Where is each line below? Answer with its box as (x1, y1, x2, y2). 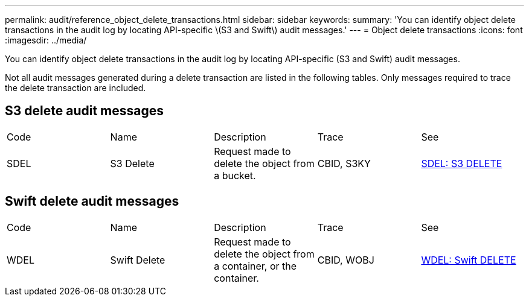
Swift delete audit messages (5, 194, 179, 209)
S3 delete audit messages (5, 103, 164, 119)
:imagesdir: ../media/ (5, 35, 87, 45)
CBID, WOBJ (317, 253, 374, 266)
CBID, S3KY (317, 157, 371, 170)
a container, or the (214, 259, 297, 272)
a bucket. (214, 169, 256, 182)
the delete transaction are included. (5, 83, 146, 93)
